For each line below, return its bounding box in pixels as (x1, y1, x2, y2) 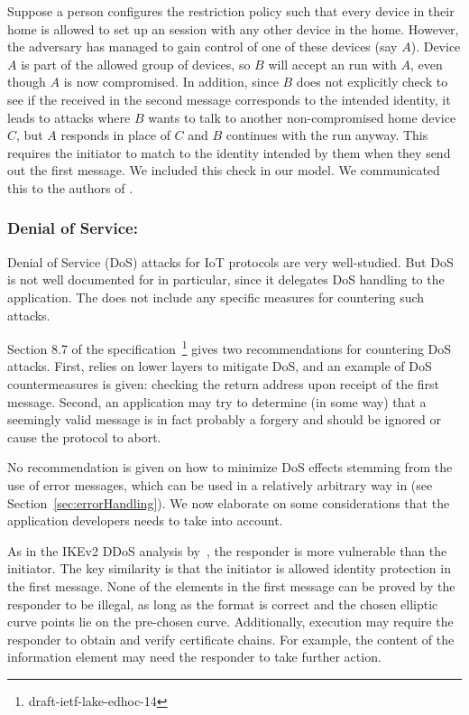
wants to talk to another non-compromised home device (148, 107, 456, 126)
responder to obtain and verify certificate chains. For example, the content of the (7, 629, 455, 648)
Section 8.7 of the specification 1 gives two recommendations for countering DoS (7, 337, 452, 357)
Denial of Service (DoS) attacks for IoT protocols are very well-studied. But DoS (7, 252, 454, 271)
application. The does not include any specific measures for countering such (7, 287, 425, 306)
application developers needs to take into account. (7, 511, 283, 530)
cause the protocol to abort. (7, 427, 161, 446)
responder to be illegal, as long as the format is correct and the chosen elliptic (7, 594, 438, 613)
